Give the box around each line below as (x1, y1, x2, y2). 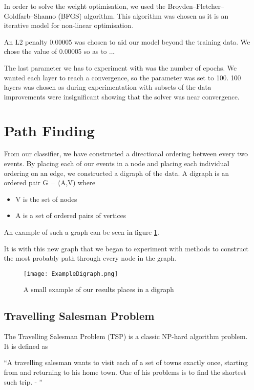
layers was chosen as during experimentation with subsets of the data (4, 82, 212, 92)
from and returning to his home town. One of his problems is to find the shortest (4, 367, 246, 377)
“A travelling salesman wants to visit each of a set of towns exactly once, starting (4, 357, 248, 367)
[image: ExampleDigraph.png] (23, 270, 118, 277)
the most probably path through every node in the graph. (4, 253, 177, 263)
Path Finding (4, 120, 95, 140)
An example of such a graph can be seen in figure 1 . (4, 227, 159, 237)
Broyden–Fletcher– (168, 1, 224, 11)
